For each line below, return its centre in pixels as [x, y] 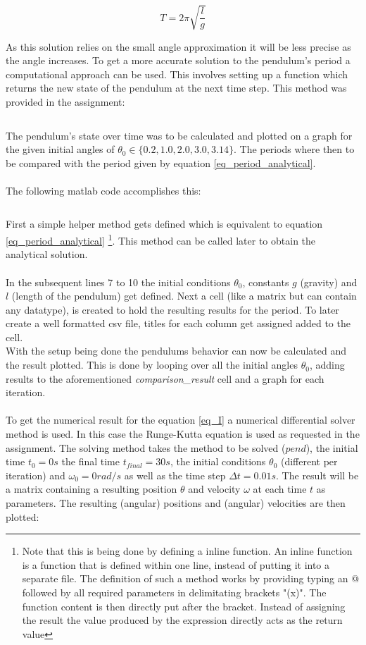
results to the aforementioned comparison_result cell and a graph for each [165, 378]
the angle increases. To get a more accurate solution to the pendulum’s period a [178, 60]
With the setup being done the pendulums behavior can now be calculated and [176, 351]
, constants [266, 282]
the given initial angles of [60, 149]
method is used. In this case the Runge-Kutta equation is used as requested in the [183, 434]
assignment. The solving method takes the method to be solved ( [146, 447]
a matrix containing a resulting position [91, 489]
